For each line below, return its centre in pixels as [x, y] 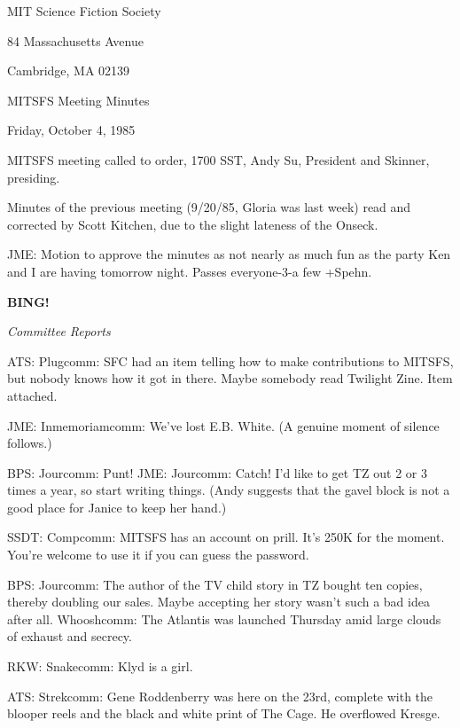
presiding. [34, 177]
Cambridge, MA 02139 [69, 70]
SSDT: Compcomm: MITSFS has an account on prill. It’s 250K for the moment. [226, 537]
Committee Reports [59, 331]
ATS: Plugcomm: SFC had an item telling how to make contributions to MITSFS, [230, 360]
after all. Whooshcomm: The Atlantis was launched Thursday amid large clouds [224, 618]
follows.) [30, 443]
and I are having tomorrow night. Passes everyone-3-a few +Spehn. [190, 271]
